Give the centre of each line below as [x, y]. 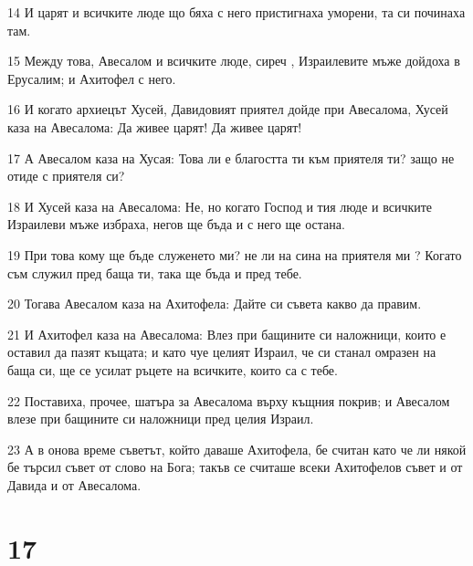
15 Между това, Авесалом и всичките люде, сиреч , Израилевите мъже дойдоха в [234, 61]
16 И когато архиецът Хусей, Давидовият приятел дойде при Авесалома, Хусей [228, 109]
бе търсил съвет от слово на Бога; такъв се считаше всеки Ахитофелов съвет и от [235, 467]
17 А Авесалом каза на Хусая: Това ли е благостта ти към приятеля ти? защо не [231, 157]
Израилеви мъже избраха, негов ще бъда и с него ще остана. [176, 224]
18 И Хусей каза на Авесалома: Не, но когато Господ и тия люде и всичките [220, 206]
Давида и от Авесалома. [74, 484]
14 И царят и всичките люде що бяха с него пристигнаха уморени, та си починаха [236, 12]
